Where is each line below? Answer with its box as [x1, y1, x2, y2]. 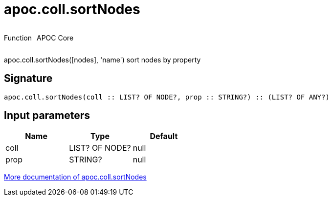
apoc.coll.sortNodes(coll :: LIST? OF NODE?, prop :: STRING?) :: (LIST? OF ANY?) [4, 93, 330, 101]
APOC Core [36, 33, 74, 42]
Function [4, 33, 32, 42]
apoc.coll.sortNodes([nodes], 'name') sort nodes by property [4, 55, 201, 64]
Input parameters [4, 109, 90, 122]
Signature [4, 72, 53, 85]
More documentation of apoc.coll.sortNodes [4, 173, 147, 181]
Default [150, 131, 178, 141]
